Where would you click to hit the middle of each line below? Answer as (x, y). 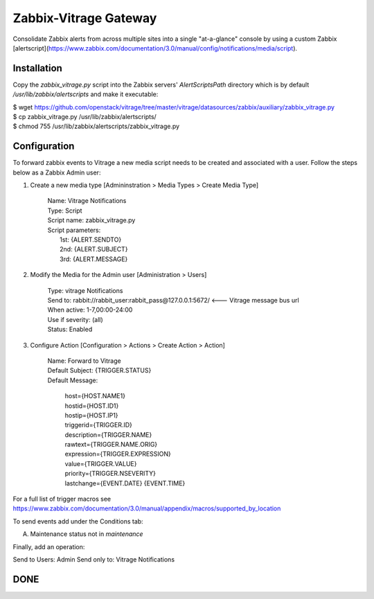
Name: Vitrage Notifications (87, 201)
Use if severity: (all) (75, 319)
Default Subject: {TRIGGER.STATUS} (99, 370)
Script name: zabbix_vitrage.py (91, 220)
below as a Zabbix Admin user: (57, 172)
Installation (37, 68)
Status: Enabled (70, 330)
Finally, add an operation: (49, 546)
